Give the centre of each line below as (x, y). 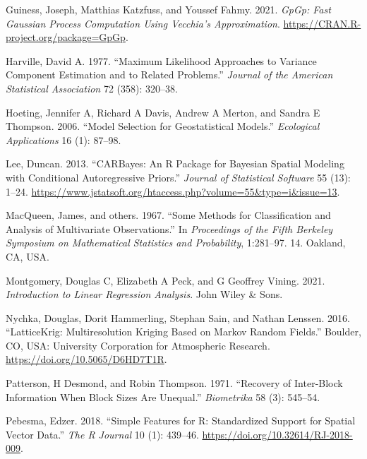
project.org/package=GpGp (66, 37)
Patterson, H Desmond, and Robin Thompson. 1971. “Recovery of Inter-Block (174, 383)
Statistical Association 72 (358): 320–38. (92, 88)
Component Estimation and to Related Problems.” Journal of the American (169, 74)
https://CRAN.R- (322, 23)
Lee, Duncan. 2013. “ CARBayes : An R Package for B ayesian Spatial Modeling (175, 163)
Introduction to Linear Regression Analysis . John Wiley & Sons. (144, 294)
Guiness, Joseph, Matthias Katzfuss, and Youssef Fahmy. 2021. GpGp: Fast (168, 9)
